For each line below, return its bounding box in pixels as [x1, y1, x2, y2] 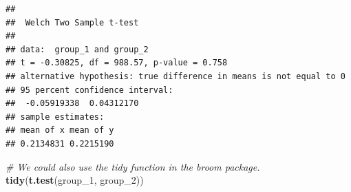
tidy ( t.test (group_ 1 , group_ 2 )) [6, 173, 144, 187]
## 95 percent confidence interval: [6, 85, 173, 95]
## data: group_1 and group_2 [6, 44, 149, 54]
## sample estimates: [6, 111, 105, 122]
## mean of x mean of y [6, 125, 114, 136]
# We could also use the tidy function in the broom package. [6, 159, 260, 173]
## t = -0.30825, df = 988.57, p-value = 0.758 [6, 58, 228, 68]
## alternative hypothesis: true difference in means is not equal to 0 [6, 71, 345, 81]
